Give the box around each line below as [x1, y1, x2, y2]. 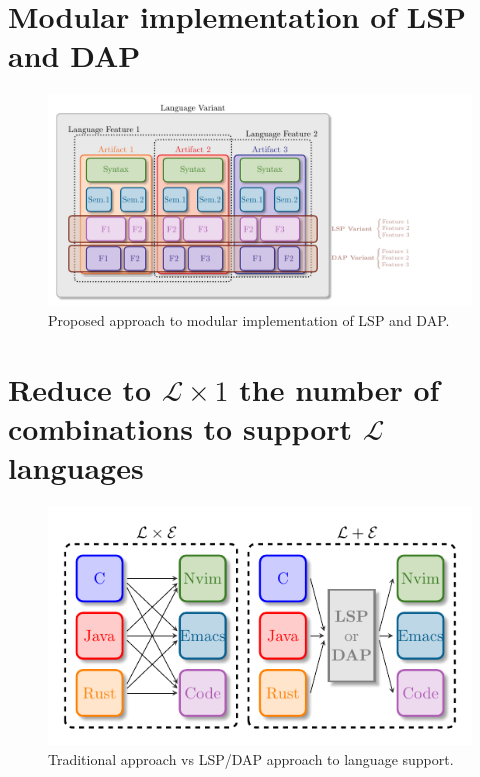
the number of [239, 368, 440, 409]
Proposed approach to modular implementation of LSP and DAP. [48, 309, 450, 330]
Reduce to [8, 368, 152, 409]
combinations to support [8, 407, 353, 448]
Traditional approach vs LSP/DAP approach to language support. [48, 748, 454, 769]
